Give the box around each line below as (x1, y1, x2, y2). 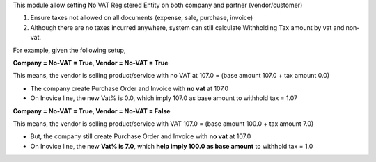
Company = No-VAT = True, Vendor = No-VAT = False (13, 106, 171, 115)
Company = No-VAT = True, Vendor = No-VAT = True (13, 58, 169, 67)
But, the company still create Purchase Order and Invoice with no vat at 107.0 (30, 132, 251, 140)
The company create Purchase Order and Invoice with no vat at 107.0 (30, 84, 229, 92)
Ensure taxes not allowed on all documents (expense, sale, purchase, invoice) (30, 14, 253, 22)
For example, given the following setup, (13, 46, 126, 54)
